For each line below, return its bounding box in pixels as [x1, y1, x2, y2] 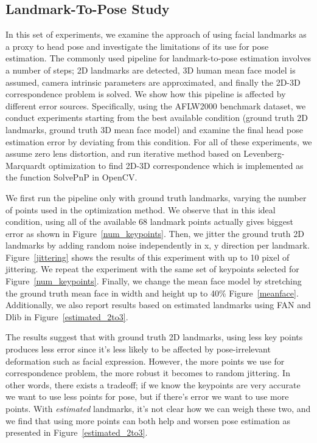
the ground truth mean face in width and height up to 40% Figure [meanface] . [5, 286, 299, 299]
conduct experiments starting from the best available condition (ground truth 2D [5, 111, 308, 124]
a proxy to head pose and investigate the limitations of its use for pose [5, 39, 269, 52]
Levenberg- [243, 147, 285, 160]
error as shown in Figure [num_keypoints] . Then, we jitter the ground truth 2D [5, 227, 304, 239]
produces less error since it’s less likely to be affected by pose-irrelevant [5, 343, 271, 355]
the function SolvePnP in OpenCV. [5, 171, 138, 184]
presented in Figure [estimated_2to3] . [5, 426, 148, 439]
